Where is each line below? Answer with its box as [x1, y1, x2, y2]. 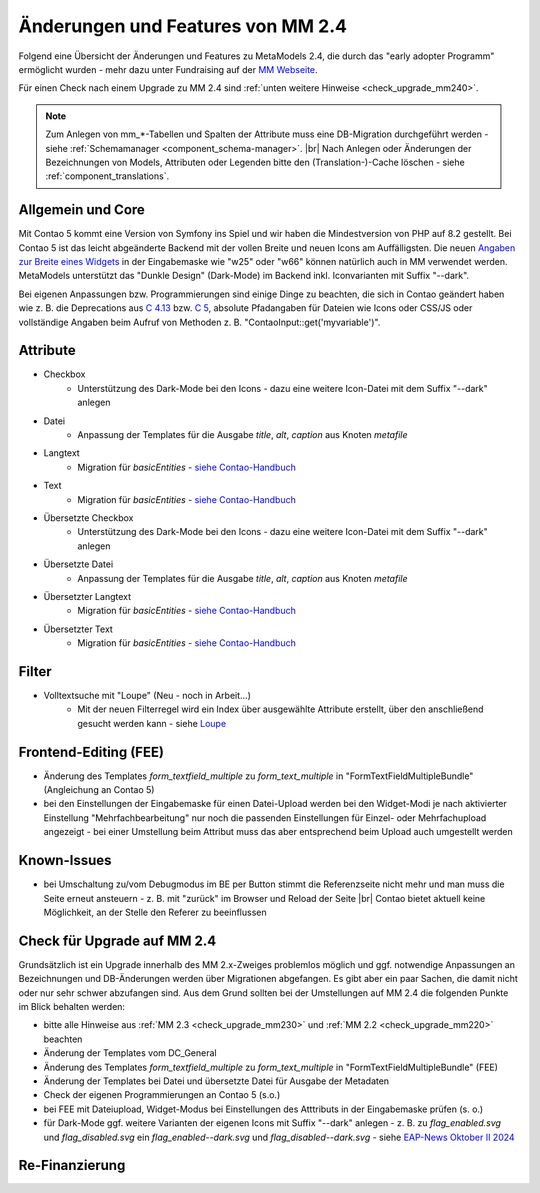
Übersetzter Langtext [43, 590, 132, 602]
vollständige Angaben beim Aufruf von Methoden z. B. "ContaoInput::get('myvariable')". [18, 316, 381, 328]
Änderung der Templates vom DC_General [43, 1047, 217, 1059]
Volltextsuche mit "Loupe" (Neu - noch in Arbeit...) [43, 689, 252, 701]
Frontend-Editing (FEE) [18, 743, 165, 760]
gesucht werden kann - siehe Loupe [77, 717, 227, 729]
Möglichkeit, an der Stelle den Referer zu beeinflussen [43, 906, 267, 918]
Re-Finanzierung [18, 1157, 126, 1174]
